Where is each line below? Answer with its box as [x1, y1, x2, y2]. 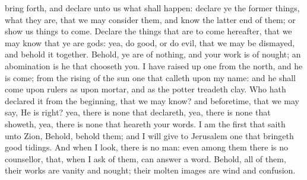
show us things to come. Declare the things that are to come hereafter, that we [5, 25, 292, 37]
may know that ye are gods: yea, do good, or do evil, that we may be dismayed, [5, 36, 295, 49]
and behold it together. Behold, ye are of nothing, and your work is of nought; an [5, 48, 301, 60]
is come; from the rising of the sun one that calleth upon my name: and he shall [5, 71, 296, 83]
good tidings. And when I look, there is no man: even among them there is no [5, 141, 289, 153]
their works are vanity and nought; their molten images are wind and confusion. [5, 164, 296, 176]
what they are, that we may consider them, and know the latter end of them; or [5, 13, 296, 25]
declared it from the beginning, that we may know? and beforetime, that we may [5, 94, 299, 107]
